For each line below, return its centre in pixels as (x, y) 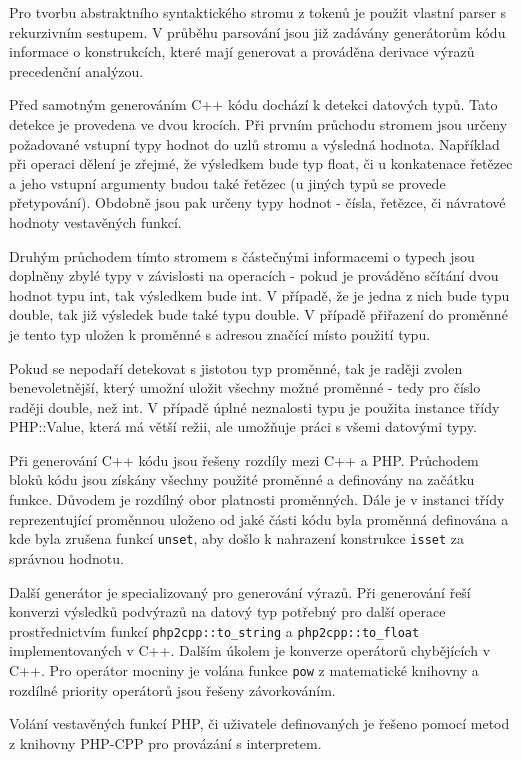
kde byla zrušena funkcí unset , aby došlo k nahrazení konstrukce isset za (237, 538)
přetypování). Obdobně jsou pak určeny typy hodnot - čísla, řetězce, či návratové (257, 202)
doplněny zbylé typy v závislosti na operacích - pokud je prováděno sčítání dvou (254, 275)
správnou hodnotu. (66, 557)
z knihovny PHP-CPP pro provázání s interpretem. (165, 742)
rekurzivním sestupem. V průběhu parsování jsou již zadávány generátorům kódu (257, 31)
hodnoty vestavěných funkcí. (95, 221)
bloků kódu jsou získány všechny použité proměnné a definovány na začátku (242, 479)
